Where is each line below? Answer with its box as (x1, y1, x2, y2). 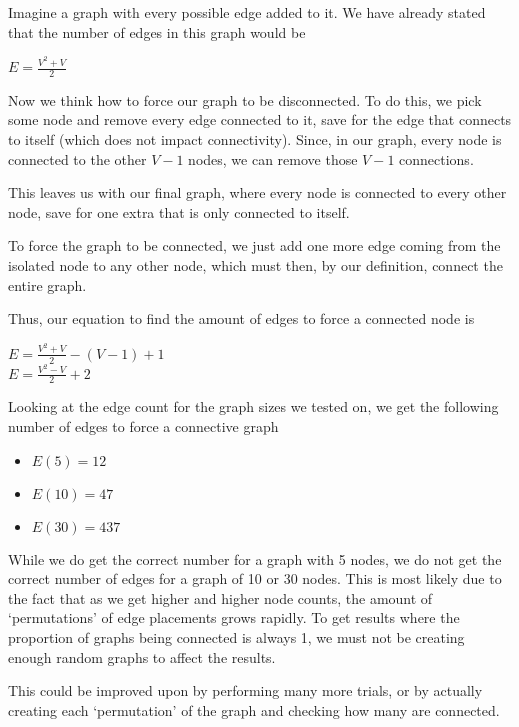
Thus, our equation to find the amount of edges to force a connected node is (8, 308, 475, 329)
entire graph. (8, 274, 87, 295)
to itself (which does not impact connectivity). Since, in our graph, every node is (8, 129, 502, 150)
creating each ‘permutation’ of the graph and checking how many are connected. (8, 699, 500, 720)
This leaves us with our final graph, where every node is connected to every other (8, 182, 507, 203)
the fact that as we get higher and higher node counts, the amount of (8, 587, 433, 608)
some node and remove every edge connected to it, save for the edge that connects (8, 109, 512, 130)
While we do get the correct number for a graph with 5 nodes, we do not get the (8, 548, 502, 569)
